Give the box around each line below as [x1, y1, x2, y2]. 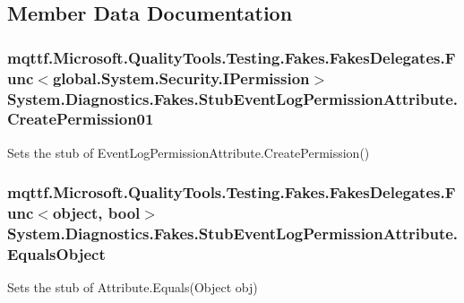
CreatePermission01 [7, 108, 154, 130]
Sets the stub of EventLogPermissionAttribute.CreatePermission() [7, 143, 370, 161]
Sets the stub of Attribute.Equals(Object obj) [7, 278, 258, 297]
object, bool [52, 202, 141, 224]
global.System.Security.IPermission [52, 66, 310, 89]
